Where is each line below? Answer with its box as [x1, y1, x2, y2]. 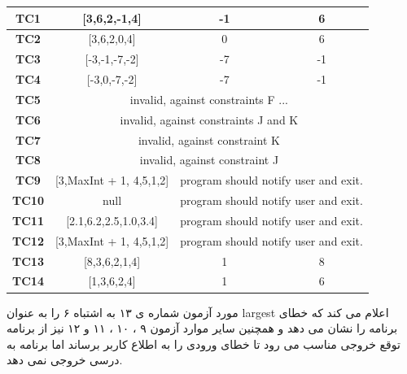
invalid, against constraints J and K [120, 111, 299, 128]
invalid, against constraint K [138, 131, 280, 148]
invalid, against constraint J [139, 151, 279, 168]
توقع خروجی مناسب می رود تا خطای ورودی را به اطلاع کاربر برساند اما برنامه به [7, 335, 400, 352]
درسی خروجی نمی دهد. [7, 351, 123, 368]
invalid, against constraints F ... [129, 90, 288, 107]
